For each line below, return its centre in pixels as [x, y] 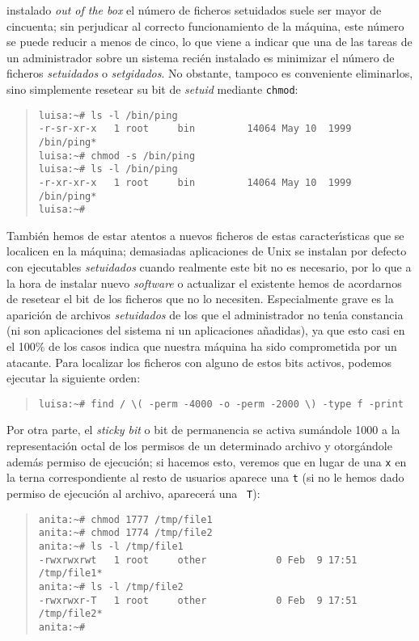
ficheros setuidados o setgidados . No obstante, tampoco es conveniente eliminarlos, [210, 73]
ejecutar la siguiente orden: [74, 378]
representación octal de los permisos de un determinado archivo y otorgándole [199, 446]
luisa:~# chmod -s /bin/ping [117, 156]
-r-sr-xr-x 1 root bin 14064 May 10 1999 [195, 129]
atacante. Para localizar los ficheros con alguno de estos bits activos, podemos [199, 362]
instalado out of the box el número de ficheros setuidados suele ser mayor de [194, 10]
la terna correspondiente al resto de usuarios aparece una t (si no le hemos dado [205, 477]
